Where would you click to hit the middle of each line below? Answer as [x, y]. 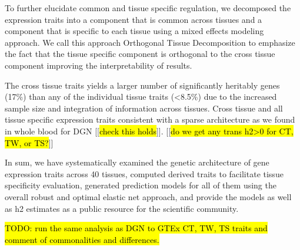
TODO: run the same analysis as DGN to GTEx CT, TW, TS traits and [136, 228]
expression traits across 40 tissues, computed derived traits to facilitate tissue [144, 173]
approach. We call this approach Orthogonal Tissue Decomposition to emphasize [150, 42]
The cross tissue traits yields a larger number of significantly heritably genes [142, 85]
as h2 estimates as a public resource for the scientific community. [122, 208]
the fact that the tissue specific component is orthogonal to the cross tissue [140, 54]
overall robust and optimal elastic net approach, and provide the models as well [148, 196]
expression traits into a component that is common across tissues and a [134, 19]
